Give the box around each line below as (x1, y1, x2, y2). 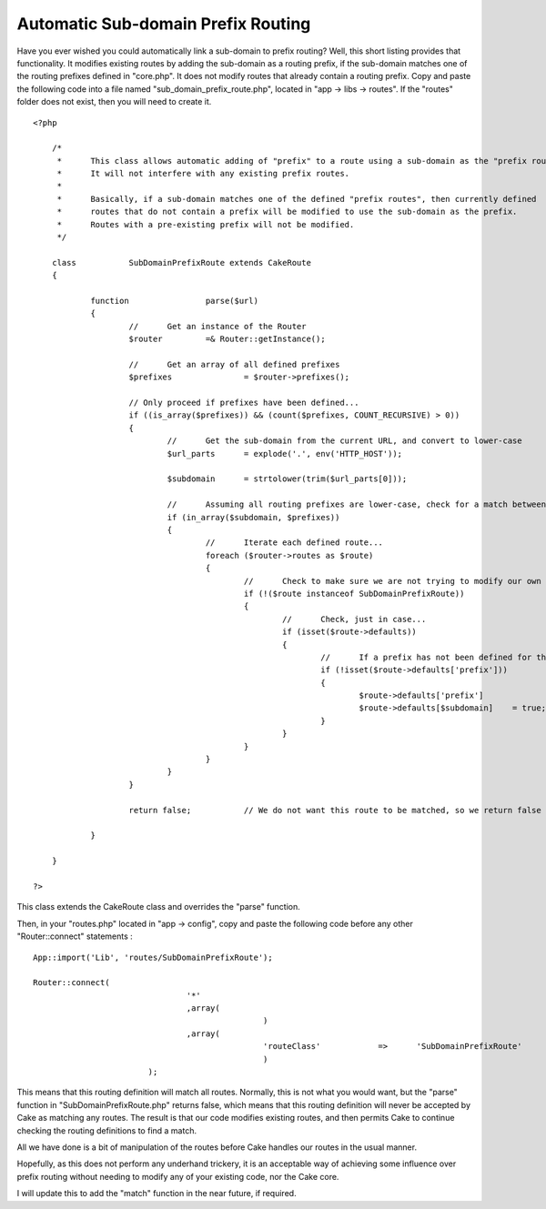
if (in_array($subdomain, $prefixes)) (167, 512, 340, 522)
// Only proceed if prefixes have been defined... (128, 398, 359, 408)
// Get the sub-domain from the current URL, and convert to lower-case (167, 436, 522, 446)
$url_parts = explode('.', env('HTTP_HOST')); (167, 448, 403, 458)
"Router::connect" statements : (16, 931, 134, 942)
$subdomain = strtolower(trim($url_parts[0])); (167, 474, 408, 484)
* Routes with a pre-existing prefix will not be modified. (56, 219, 355, 229)
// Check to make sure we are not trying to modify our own (243, 576, 541, 586)
